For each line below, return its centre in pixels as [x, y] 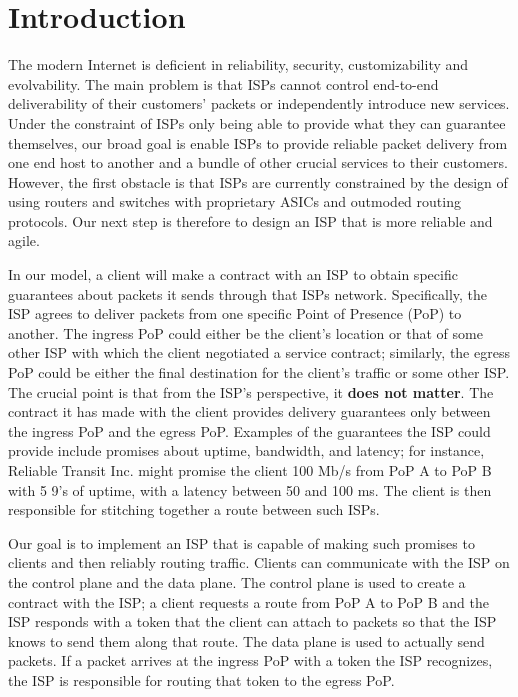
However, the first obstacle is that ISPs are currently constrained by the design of [258, 181]
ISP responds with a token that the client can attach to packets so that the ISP [252, 621]
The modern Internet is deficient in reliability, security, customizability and [238, 64]
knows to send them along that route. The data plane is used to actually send [246, 640]
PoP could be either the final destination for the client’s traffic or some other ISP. [259, 372]
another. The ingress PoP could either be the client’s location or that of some [245, 332]
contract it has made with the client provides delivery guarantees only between [249, 411]
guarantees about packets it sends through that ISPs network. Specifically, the [248, 293]
